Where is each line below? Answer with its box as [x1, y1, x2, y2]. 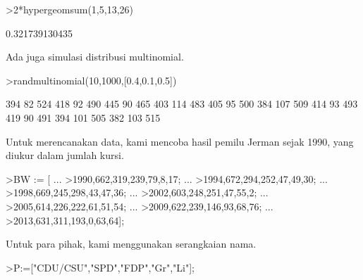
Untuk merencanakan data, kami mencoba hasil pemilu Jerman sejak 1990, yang [6, 134, 354, 148]
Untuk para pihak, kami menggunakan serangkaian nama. [6, 236, 257, 251]
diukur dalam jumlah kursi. [6, 148, 124, 163]
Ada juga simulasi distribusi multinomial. [6, 49, 184, 64]
